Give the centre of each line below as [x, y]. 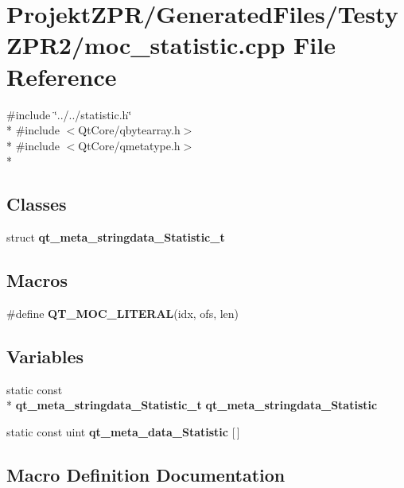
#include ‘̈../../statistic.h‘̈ [69, 114]
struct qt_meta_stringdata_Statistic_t [116, 237]
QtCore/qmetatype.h [129, 145]
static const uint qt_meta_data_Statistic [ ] [123, 431]
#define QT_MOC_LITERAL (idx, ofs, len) [123, 313]
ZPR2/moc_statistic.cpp [146, 45]
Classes [37, 204]
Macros [37, 280]
